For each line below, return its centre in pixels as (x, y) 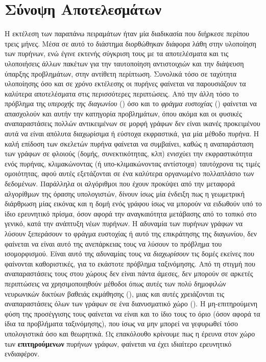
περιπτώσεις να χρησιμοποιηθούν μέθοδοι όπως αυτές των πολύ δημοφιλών (115, 283)
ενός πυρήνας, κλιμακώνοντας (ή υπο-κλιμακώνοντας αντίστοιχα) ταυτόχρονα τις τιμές (132, 163)
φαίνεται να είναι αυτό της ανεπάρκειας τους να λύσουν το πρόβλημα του (113, 243)
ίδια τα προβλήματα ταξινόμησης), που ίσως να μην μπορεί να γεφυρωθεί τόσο (121, 323)
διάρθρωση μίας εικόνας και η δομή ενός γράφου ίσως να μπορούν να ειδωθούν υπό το (133, 203)
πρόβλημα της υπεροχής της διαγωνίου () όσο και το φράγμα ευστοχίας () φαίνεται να (131, 103)
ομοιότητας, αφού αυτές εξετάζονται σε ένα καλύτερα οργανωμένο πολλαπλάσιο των (129, 173)
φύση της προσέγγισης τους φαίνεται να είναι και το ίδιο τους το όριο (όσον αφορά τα (132, 313)
